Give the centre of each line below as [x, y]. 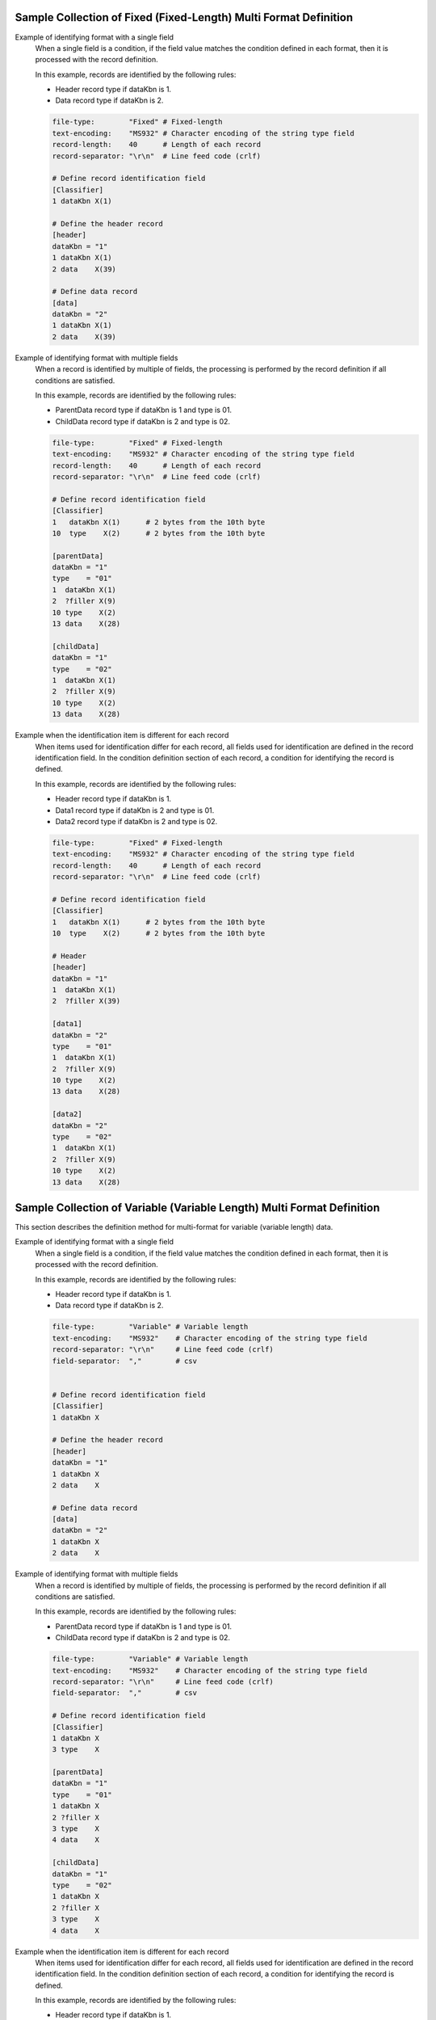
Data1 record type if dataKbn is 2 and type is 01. [135, 810]
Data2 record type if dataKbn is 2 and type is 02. [136, 821]
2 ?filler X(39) [86, 1001]
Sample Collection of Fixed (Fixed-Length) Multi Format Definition [184, 17]
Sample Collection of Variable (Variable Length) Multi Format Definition [197, 1208]
